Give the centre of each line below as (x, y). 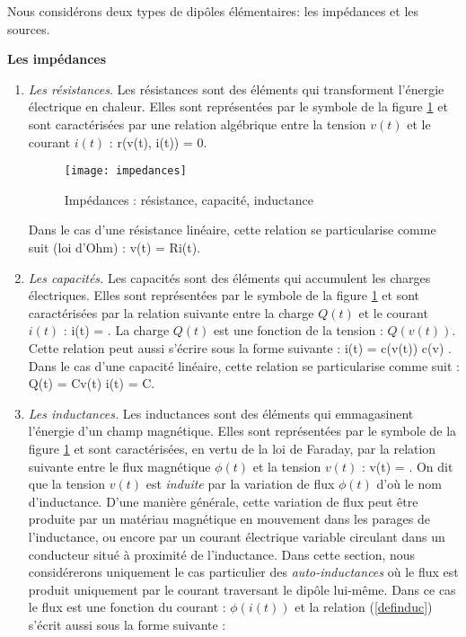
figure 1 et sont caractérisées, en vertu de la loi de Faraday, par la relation (232, 448)
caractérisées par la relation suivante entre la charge (171, 312)
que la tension (67, 484)
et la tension (287, 466)
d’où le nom (409, 484)
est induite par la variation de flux (240, 484)
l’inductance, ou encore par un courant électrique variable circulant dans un (237, 536)
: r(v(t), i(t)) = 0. (158, 142)
